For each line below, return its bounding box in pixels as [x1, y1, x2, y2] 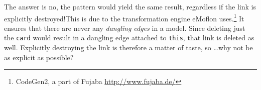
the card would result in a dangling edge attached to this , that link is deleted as [4, 32, 254, 43]
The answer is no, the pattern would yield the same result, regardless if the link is [4, 1, 256, 11]
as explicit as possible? [4, 52, 74, 62]
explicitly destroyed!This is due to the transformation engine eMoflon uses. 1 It [4, 11, 244, 23]
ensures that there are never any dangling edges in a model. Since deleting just [4, 22, 245, 33]
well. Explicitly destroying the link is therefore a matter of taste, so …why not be [4, 42, 253, 53]
